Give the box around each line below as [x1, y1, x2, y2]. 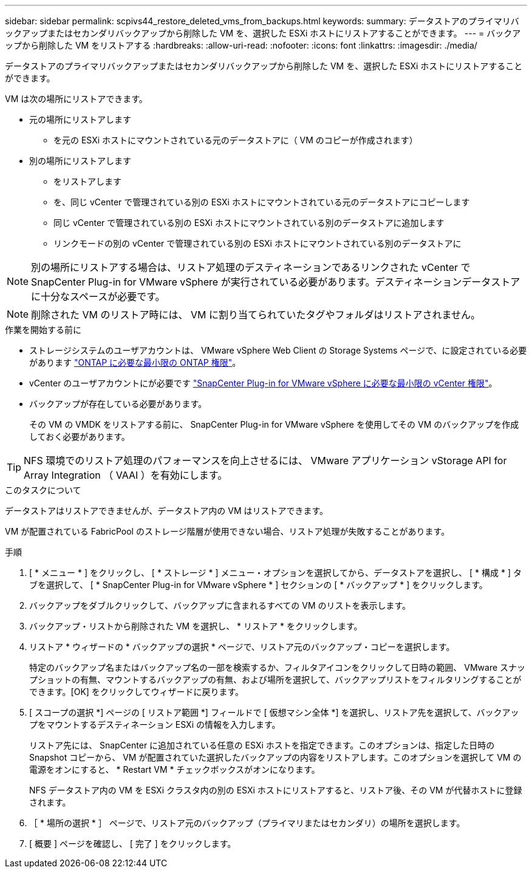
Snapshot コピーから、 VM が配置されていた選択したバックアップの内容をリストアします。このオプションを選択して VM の [29, 752, 522, 762]
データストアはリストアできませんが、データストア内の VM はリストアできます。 [5, 505, 329, 516]
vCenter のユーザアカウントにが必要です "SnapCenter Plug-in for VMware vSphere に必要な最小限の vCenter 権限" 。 [29, 378, 497, 388]
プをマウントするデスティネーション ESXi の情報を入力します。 [29, 719, 281, 730]
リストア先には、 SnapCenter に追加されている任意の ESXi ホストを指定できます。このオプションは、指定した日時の [29, 740, 495, 750]
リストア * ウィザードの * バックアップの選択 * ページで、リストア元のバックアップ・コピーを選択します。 [29, 642, 455, 652]
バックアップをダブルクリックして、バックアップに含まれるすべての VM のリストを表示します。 [29, 600, 411, 611]
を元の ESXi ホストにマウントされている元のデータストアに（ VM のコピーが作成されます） [53, 135, 418, 145]
